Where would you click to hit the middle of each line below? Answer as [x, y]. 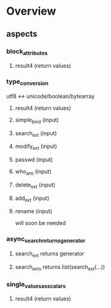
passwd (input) [34, 159]
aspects [22, 34]
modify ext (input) [36, 147]
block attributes [27, 52]
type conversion [27, 82]
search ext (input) [36, 134]
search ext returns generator [50, 254]
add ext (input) [32, 199]
